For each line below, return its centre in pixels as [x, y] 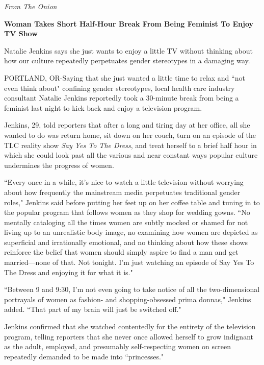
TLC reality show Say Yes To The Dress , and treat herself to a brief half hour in [130, 145]
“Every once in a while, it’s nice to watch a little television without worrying [124, 182]
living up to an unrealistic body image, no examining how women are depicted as [131, 232]
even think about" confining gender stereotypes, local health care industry [120, 88]
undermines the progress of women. [59, 165]
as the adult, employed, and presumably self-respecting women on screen [117, 346]
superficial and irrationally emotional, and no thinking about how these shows [126, 242]
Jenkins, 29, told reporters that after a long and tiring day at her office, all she [127, 125]
